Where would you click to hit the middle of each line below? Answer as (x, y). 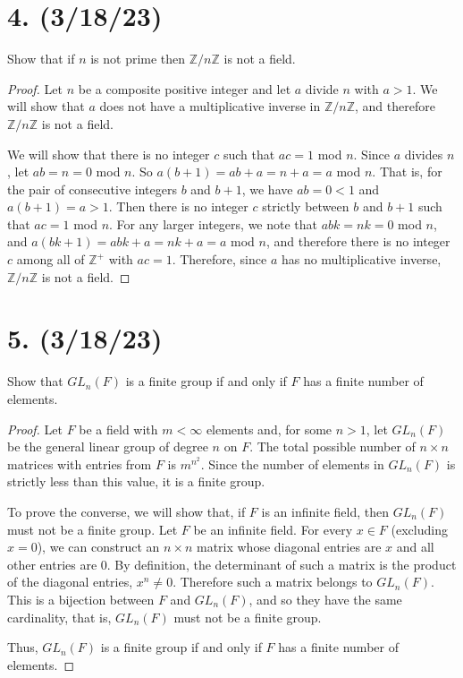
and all (415, 547)
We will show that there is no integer (109, 154)
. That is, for (407, 172)
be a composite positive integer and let (185, 88)
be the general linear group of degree (108, 446)
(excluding (419, 529)
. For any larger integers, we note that (214, 223)
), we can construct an (98, 547)
